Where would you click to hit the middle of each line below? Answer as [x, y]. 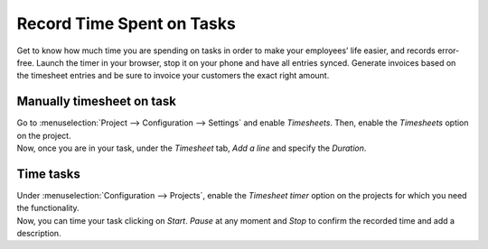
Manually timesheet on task [96, 101]
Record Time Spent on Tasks [127, 23]
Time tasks [49, 174]
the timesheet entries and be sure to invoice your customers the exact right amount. [173, 76]
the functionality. [48, 208]
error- [448, 51]
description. [39, 234]
